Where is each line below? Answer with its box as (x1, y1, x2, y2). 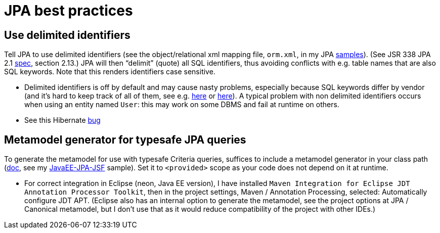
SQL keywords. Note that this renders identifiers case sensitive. (4, 67, 215, 76)
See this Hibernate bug (24, 116, 101, 125)
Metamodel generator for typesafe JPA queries (4, 133, 246, 146)
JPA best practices (4, 2, 133, 19)
